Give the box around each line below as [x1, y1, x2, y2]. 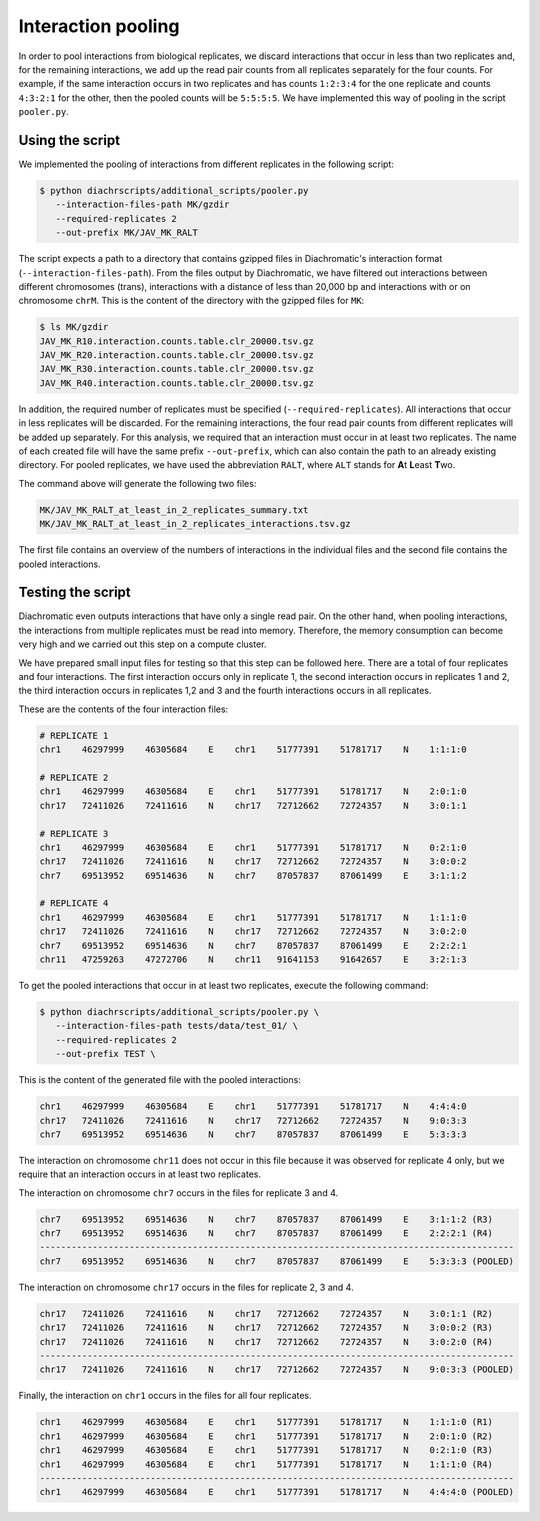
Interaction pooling [18, 15, 180, 37]
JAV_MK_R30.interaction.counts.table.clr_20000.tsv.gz [39, 363, 314, 375]
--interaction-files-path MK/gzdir [55, 199, 230, 210]
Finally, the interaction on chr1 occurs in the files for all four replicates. [18, 1390, 312, 1402]
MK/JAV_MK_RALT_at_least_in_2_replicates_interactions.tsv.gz [39, 518, 351, 530]
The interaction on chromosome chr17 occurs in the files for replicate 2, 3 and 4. [18, 1281, 354, 1293]
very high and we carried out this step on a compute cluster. [18, 638, 267, 650]
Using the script [18, 131, 120, 149]
